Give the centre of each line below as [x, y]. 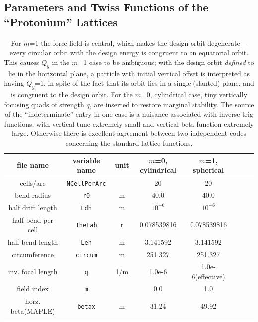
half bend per [33, 220]
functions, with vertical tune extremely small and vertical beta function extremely [129, 123]
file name [33, 165]
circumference [33, 254]
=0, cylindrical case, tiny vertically [194, 94]
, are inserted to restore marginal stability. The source [172, 104]
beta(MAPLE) [33, 310]
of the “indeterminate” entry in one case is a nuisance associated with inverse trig [129, 114]
